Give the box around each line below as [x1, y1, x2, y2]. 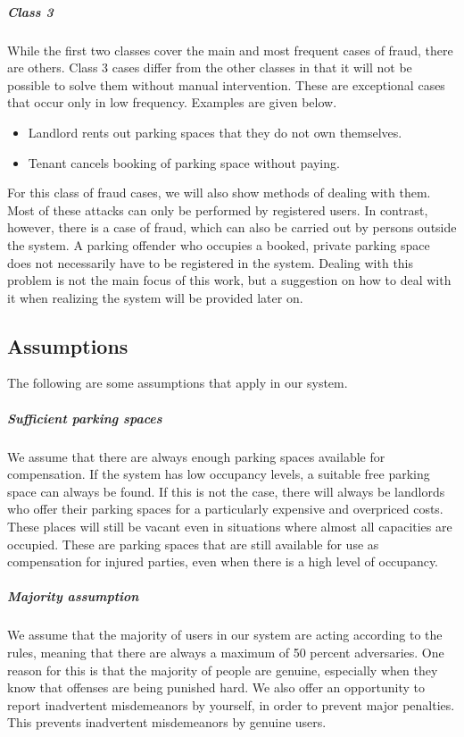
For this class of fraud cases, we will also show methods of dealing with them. [7, 183, 431, 202]
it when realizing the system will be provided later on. [7, 288, 303, 306]
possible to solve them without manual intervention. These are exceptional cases [7, 75, 445, 94]
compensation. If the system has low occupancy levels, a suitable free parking [7, 465, 430, 483]
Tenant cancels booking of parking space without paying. [28, 153, 340, 172]
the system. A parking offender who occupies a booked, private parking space [7, 235, 430, 254]
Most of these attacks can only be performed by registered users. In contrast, [7, 200, 428, 219]
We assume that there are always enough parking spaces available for [7, 447, 385, 465]
